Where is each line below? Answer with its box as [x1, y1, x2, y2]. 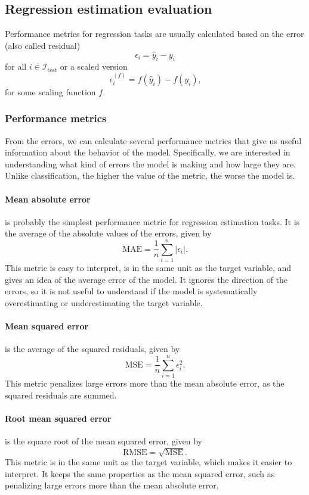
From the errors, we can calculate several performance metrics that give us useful [5, 134, 302, 147]
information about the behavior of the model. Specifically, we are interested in [5, 146, 291, 158]
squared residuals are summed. [5, 388, 117, 401]
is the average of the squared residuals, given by [5, 343, 180, 355]
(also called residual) [5, 39, 81, 51]
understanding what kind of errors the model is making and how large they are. [5, 157, 296, 170]
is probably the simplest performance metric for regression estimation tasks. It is [5, 215, 300, 228]
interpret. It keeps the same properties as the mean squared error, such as [5, 467, 275, 480]
